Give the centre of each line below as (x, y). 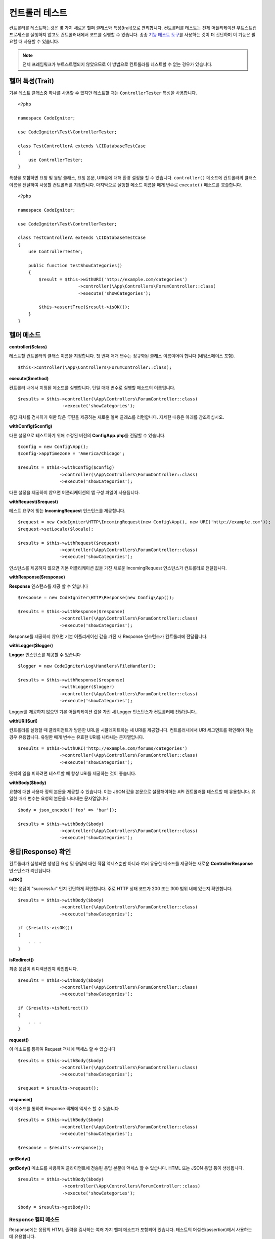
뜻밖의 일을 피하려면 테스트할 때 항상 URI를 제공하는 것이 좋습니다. (73, 774)
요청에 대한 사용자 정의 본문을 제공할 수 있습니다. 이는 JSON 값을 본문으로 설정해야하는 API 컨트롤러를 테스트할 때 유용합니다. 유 (132, 791)
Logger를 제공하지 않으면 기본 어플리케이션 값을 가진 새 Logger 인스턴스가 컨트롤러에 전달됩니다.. (103, 712)
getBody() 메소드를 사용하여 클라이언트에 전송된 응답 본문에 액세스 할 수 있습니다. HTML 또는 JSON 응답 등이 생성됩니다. (127, 1168)
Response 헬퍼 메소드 (34, 1220)
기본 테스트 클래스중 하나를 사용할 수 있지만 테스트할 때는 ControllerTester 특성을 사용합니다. (103, 93)
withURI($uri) (23, 721)
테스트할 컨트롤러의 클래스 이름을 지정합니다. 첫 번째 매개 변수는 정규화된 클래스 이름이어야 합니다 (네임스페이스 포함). (122, 356)
